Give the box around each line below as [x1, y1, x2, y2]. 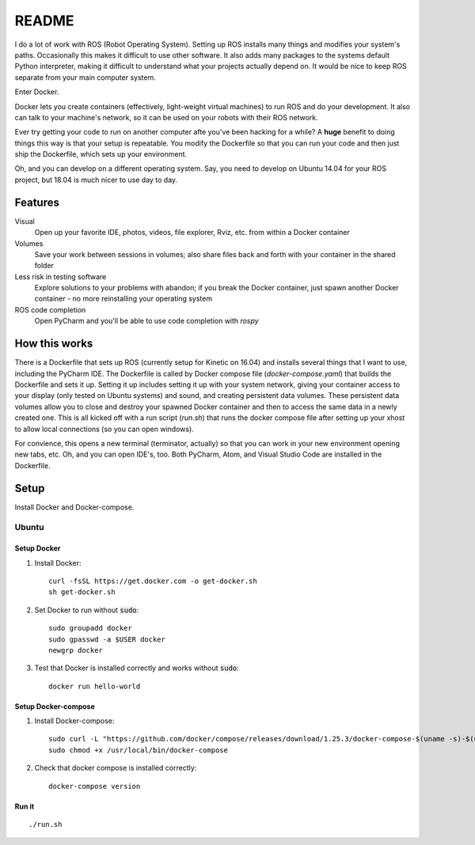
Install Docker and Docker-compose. [14, 502, 135, 512]
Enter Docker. [14, 87, 59, 97]
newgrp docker [48, 646, 103, 654]
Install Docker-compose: [34, 716, 115, 726]
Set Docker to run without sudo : [34, 605, 139, 615]
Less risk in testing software [14, 271, 107, 281]
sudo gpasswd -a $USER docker [48, 635, 166, 644]
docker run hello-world [48, 681, 141, 691]
